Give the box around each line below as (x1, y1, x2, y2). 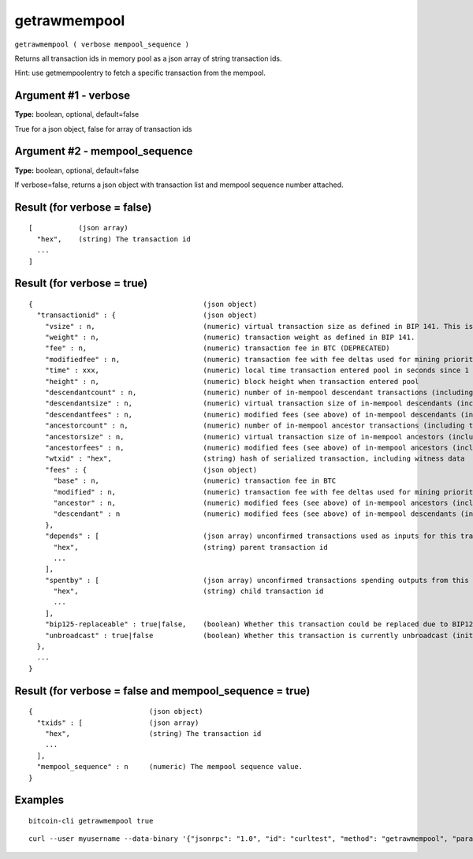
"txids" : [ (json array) (36, 718, 199, 727)
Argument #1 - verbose (14, 89, 130, 103)
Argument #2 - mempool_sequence (14, 144, 193, 158)
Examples (14, 794, 65, 807)
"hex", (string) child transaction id (53, 587, 324, 596)
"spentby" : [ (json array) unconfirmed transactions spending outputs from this (44, 576, 469, 584)
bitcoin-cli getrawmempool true (28, 816, 154, 825)
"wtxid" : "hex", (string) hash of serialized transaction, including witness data (44, 454, 465, 463)
